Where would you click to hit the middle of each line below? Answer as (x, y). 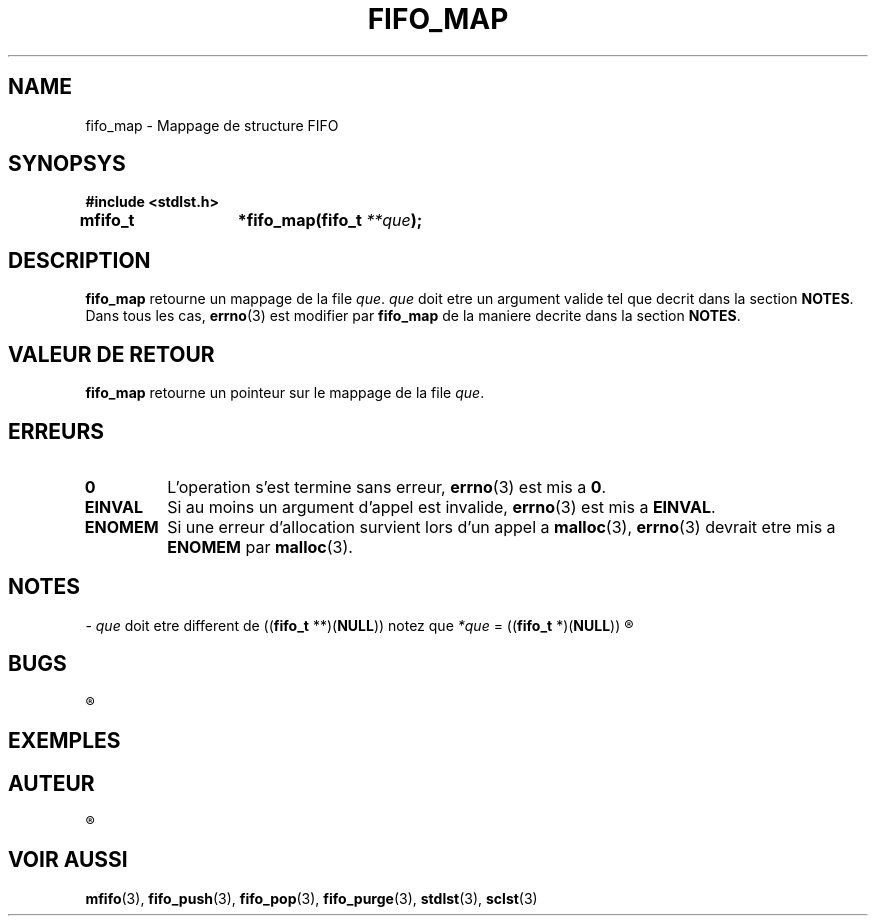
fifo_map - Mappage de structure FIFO (212, 125)
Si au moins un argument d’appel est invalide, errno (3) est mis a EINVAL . (441, 506)
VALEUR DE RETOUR (111, 354)
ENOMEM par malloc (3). (260, 546)
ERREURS (56, 431)
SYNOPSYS (67, 164)
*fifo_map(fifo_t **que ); (330, 220)
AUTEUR (51, 783)
